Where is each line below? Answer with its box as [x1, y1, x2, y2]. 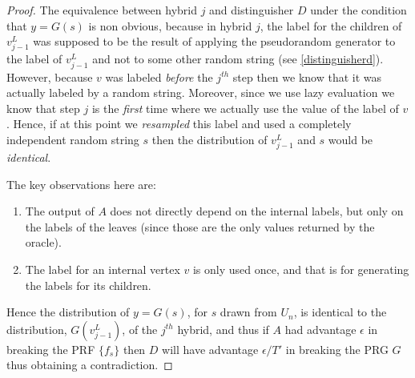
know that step [6, 99, 80, 116]
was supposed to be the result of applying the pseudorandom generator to [33, 33, 396, 50]
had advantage [284, 320, 357, 337]
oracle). [25, 234, 62, 251]
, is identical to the [293, 304, 387, 320]
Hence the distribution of [6, 304, 130, 320]
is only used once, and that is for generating [192, 261, 409, 277]
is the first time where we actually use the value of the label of [91, 99, 399, 116]
